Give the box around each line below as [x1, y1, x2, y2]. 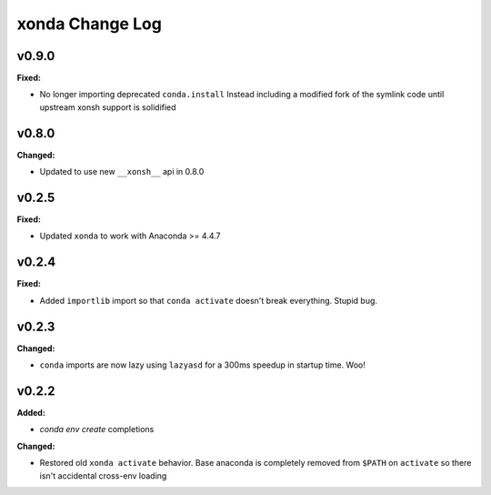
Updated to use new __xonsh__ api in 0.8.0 [39, 167, 205, 177]
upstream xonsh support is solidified [39, 101, 176, 113]
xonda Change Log [16, 14, 163, 34]
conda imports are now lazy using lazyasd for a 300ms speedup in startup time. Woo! [39, 359, 366, 370]
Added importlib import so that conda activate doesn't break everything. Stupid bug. [39, 295, 377, 306]
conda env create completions [39, 424, 155, 435]
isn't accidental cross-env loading [39, 470, 167, 481]
